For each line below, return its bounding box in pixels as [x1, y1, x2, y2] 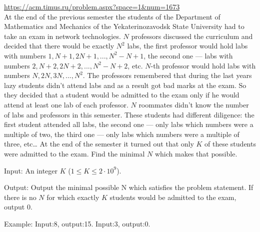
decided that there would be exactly [4, 40, 114, 51]
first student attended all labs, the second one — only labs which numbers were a [4, 119, 253, 129]
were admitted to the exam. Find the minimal [4, 148, 145, 158]
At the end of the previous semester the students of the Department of [4, 11, 220, 21]
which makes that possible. [154, 148, 237, 158]
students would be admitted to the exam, [109, 191, 236, 202]
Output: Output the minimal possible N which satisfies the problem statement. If [4, 182, 253, 192]
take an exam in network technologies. [4, 30, 121, 41]
